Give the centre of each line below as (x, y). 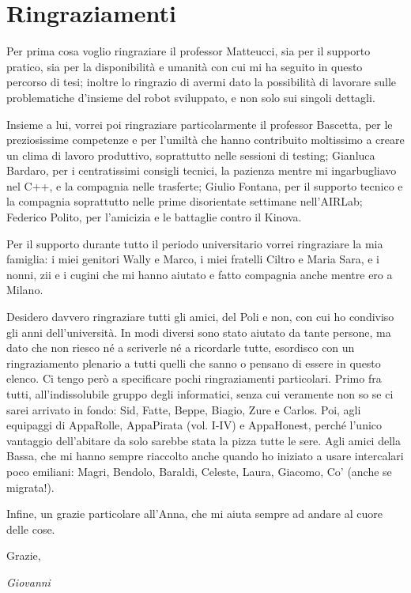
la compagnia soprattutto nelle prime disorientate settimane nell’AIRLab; (185, 201)
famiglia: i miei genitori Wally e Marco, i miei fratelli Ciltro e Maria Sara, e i (193, 259)
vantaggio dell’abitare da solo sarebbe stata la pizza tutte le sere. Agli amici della (204, 440)
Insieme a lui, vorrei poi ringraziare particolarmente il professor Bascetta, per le (200, 124)
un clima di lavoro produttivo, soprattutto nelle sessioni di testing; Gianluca (191, 155)
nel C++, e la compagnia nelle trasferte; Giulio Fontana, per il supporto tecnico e (205, 185)
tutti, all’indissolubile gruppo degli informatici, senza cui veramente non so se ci (200, 394)
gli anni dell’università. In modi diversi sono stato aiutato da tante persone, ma (199, 332)
